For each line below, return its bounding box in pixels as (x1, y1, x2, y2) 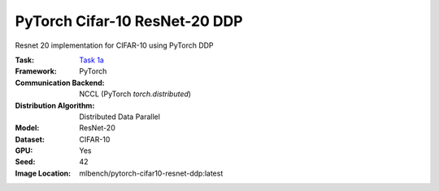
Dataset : (15, 134, 45, 144)
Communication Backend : (15, 78, 105, 87)
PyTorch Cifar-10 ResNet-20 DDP (15, 12, 243, 30)
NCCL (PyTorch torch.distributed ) (79, 89, 191, 99)
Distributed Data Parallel (79, 112, 160, 121)
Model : (15, 123, 40, 133)
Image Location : (15, 168, 72, 178)
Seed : (15, 157, 36, 167)
